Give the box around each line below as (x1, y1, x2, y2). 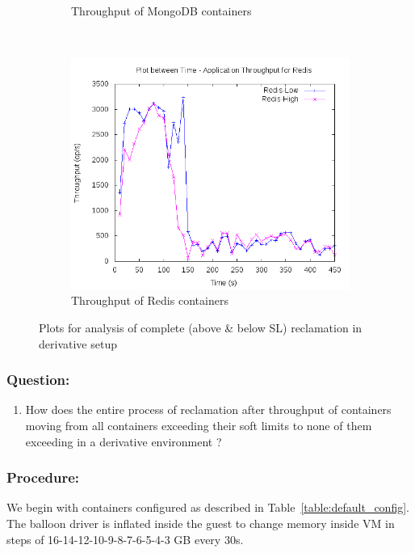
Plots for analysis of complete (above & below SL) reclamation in (39, 319, 363, 336)
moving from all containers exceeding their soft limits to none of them (25, 417, 372, 434)
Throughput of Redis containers (71, 292, 228, 309)
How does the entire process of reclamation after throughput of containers (25, 401, 392, 418)
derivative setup (39, 335, 117, 352)
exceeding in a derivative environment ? (25, 433, 222, 450)
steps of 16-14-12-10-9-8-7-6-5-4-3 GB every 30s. (6, 530, 244, 547)
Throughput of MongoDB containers (71, 2, 252, 19)
